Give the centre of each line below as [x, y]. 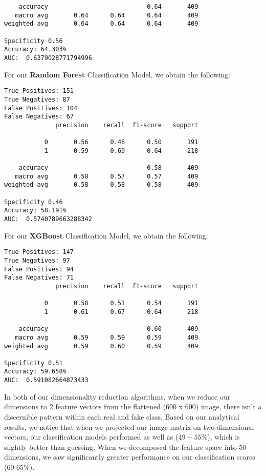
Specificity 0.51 [34, 363]
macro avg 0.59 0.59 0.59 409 [107, 337]
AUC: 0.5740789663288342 [48, 219]
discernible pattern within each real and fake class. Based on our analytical [122, 416]
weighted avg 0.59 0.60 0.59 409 [101, 346]
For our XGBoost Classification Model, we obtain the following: [106, 235]
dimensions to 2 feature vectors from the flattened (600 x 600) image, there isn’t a [133, 406]
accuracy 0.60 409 [108, 329]
